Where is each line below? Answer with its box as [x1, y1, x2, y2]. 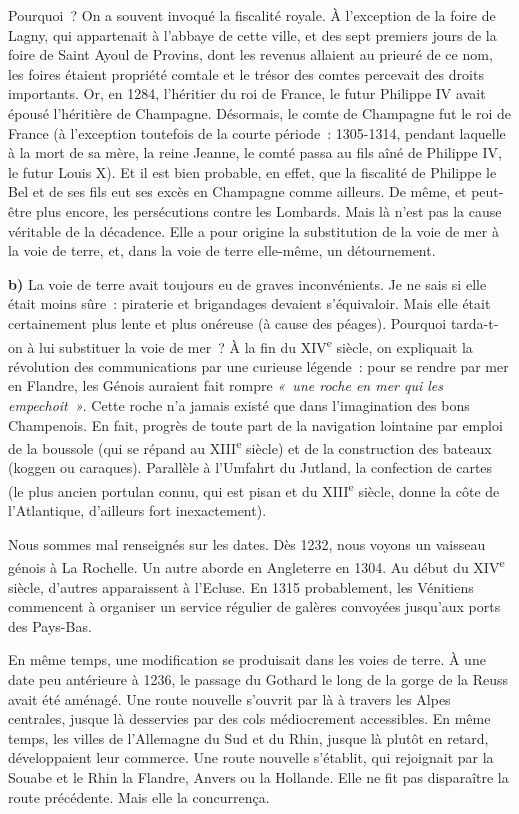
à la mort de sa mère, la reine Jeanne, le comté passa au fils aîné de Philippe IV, [8, 142, 502, 163]
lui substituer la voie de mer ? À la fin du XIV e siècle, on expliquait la [39, 333, 473, 357]
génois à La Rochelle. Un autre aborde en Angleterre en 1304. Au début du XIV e [8, 554, 505, 578]
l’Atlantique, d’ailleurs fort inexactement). [8, 500, 267, 521]
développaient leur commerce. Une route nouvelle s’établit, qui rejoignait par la [8, 747, 494, 768]
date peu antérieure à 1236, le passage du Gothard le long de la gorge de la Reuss [8, 669, 509, 690]
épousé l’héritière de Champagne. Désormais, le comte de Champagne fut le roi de [8, 102, 511, 123]
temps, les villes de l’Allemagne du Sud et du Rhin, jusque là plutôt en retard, [8, 727, 489, 748]
